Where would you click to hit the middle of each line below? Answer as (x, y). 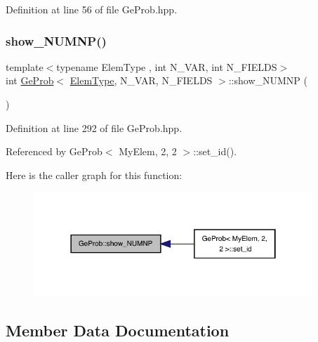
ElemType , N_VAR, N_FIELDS (141, 80)
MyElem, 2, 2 (148, 151)
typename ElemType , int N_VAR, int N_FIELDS (167, 66)
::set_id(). (215, 151)
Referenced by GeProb (54, 151)
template (25, 66)
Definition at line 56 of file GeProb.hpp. (92, 9)
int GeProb (30, 80)
